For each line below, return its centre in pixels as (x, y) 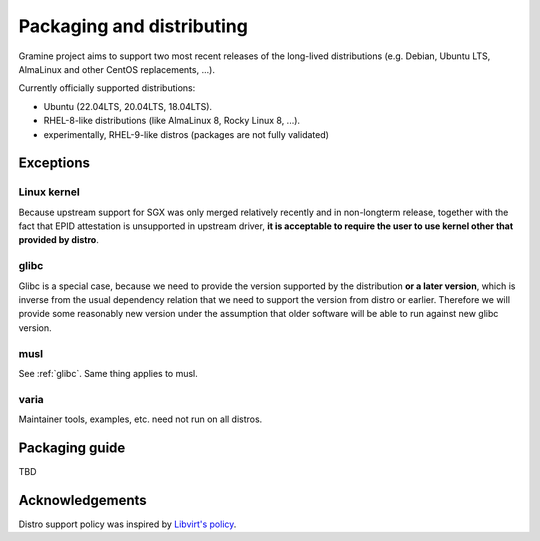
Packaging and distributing (133, 26)
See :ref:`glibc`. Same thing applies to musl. (108, 373)
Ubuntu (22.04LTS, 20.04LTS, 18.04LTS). (128, 106)
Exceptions (54, 163)
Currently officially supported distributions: (107, 88)
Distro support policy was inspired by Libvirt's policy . (127, 524)
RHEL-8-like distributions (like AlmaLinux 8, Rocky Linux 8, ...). (171, 121)
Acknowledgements (82, 500)
